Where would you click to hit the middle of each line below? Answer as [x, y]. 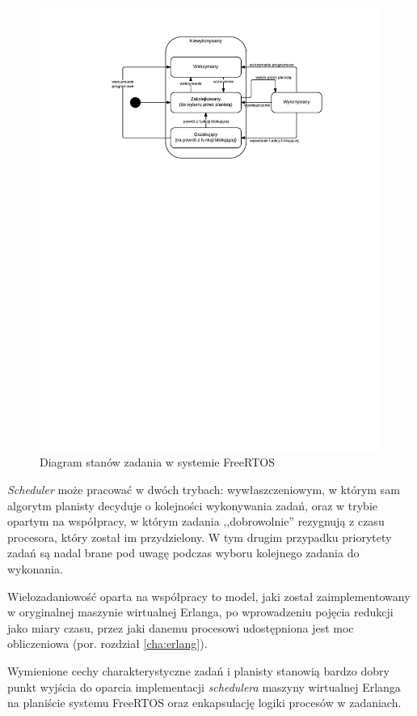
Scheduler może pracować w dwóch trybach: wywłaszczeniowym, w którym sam [204, 490]
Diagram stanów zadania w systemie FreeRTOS [157, 462]
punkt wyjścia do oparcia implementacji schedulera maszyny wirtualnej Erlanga [204, 686]
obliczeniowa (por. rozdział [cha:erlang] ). [107, 644]
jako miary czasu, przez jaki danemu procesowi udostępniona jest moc [181, 627]
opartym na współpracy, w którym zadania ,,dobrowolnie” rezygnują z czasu [196, 521]
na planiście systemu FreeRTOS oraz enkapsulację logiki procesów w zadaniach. [204, 703]
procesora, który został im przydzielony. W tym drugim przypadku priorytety [200, 537]
